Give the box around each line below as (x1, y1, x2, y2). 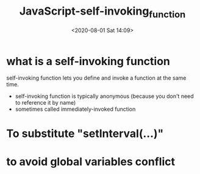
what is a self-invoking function (6, 54, 171, 68)
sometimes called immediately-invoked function (15, 105, 136, 113)
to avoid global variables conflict (6, 155, 176, 169)
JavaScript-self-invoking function (19, 4, 186, 20)
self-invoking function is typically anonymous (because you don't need (15, 92, 194, 100)
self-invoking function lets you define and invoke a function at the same (6, 74, 187, 82)
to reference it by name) (15, 99, 76, 106)
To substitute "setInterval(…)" (6, 127, 164, 141)
